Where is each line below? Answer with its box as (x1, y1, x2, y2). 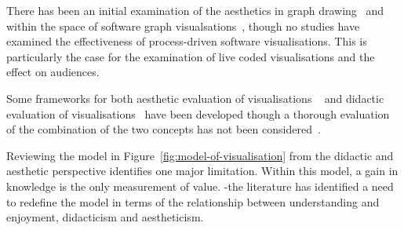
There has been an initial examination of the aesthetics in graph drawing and (6, 2, 384, 18)
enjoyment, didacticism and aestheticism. (6, 209, 204, 225)
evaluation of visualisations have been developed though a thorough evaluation (6, 105, 390, 122)
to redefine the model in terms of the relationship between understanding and (6, 193, 380, 210)
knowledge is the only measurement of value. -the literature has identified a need (6, 177, 394, 194)
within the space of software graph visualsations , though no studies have (6, 17, 360, 34)
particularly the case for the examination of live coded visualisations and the (6, 48, 375, 64)
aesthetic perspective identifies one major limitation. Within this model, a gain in (6, 162, 399, 179)
